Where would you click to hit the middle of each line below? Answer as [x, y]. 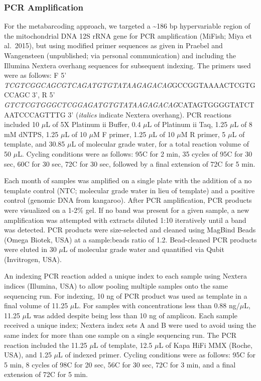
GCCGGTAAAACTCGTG [214, 85]
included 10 [22, 124]
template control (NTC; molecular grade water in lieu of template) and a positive [129, 190]
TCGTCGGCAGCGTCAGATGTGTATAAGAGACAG [88, 85]
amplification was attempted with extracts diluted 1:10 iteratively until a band [125, 220]
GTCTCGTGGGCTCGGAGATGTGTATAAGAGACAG [91, 104]
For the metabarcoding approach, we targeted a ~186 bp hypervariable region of [127, 26]
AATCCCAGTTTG [35, 114]
